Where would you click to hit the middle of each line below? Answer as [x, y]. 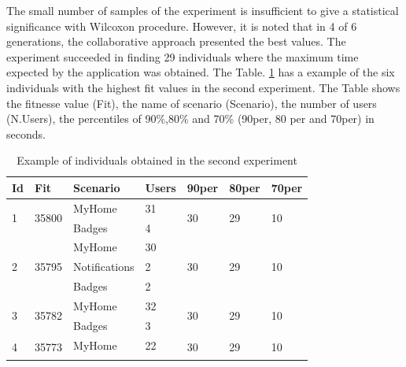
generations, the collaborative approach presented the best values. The [176, 41]
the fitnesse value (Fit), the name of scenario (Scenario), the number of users [192, 103]
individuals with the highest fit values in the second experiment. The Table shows [203, 87]
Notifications [104, 267]
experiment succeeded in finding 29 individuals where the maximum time [183, 56]
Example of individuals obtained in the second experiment [157, 160]
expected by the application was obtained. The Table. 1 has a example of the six [201, 72]
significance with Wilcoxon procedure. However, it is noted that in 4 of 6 [182, 26]
